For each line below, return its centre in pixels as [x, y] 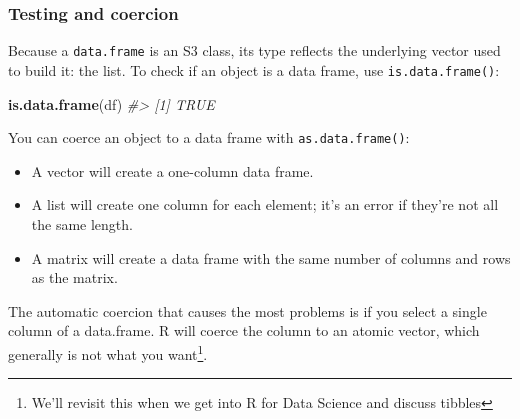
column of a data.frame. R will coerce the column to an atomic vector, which [244, 330]
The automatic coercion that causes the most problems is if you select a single [247, 310]
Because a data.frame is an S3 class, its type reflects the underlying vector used [254, 50]
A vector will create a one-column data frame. [172, 170]
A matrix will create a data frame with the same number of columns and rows [271, 257]
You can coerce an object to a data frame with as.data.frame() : [209, 137]
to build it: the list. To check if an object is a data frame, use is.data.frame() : [254, 69]
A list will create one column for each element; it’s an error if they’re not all [265, 204]
